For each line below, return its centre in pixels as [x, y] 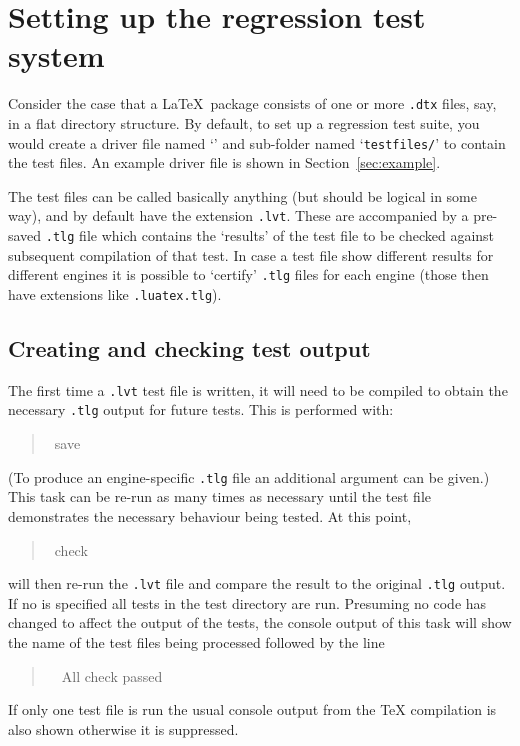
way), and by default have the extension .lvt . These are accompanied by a [238, 215]
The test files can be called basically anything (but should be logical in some [242, 195]
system [56, 55]
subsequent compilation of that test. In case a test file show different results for [251, 254]
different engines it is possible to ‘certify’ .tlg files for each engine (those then [248, 274]
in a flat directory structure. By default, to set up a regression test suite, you [244, 122]
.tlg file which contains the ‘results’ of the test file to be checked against [270, 235]
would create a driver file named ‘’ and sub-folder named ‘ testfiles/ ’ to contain [257, 142]
